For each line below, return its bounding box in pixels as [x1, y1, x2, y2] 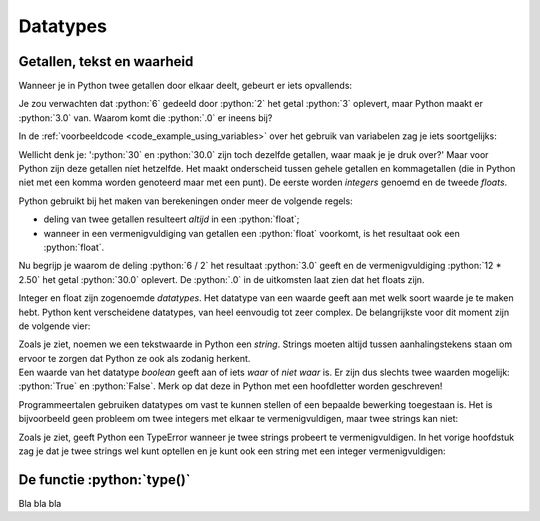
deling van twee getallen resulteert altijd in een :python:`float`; [43, 213, 300, 225]
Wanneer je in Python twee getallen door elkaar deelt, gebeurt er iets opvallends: [18, 80, 353, 92]
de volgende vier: [18, 320, 91, 332]
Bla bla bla [18, 497, 62, 509]
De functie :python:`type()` [18, 471, 191, 488]
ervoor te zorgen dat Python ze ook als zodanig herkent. [18, 352, 251, 364]
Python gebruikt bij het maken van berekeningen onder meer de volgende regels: [18, 195, 354, 207]
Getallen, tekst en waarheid [18, 53, 194, 70]
